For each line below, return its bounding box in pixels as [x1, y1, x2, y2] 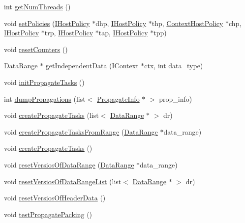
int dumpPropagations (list [4, 93, 86, 104]
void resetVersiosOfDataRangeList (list [4, 176, 122, 186]
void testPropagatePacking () [4, 209, 92, 219]
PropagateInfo [97, 93, 140, 104]
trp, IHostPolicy [44, 28, 93, 38]
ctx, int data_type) [144, 60, 203, 71]
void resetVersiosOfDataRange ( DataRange [4, 159, 134, 169]
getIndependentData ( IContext [45, 60, 139, 71]
